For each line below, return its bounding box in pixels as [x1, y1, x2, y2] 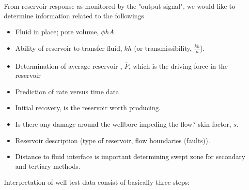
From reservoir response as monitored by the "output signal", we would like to [4, 1, 235, 11]
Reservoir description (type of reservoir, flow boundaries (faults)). [15, 135, 210, 145]
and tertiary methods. [15, 161, 80, 171]
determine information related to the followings [4, 10, 144, 20]
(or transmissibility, [134, 43, 192, 53]
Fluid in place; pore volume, [15, 27, 99, 37]
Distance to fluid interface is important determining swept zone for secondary [15, 151, 246, 161]
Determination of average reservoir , [15, 60, 122, 71]
